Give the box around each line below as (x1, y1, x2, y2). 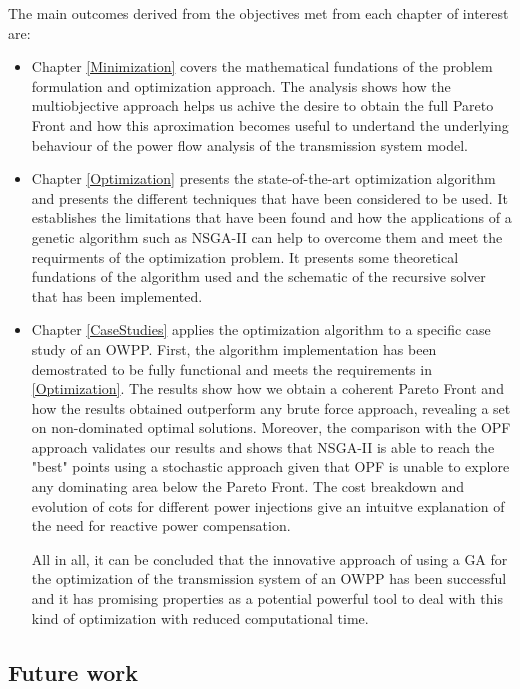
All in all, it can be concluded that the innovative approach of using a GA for (31, 548, 508, 569)
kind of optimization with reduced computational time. (31, 607, 369, 628)
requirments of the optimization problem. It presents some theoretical (31, 246, 459, 267)
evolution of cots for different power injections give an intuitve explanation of (31, 495, 505, 516)
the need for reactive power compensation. (31, 515, 291, 536)
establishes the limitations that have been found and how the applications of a (31, 207, 512, 228)
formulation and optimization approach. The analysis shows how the (31, 75, 451, 96)
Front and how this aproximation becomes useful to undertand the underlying (31, 114, 509, 135)
